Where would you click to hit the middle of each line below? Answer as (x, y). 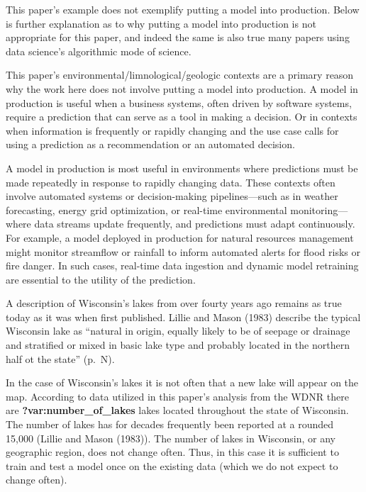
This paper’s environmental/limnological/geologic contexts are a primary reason (180, 75)
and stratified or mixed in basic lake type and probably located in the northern (178, 345)
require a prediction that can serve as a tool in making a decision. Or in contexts (182, 117)
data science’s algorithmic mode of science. (99, 51)
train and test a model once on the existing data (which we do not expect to (172, 465)
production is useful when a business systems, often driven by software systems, (179, 102)
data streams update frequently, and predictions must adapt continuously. (195, 224)
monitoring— (319, 209)
